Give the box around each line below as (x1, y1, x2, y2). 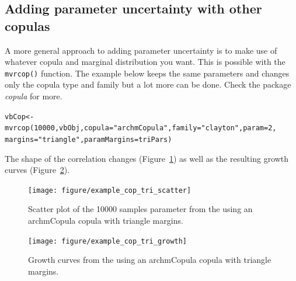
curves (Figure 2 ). (5, 164, 70, 176)
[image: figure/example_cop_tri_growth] (28, 237, 187, 245)
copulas (5, 16, 50, 34)
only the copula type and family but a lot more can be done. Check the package (5, 78, 291, 91)
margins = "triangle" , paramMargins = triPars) (5, 135, 172, 144)
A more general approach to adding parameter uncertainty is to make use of (5, 44, 277, 56)
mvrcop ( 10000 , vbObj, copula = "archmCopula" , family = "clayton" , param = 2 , (5, 124, 277, 133)
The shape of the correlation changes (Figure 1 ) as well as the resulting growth (5, 152, 289, 164)
